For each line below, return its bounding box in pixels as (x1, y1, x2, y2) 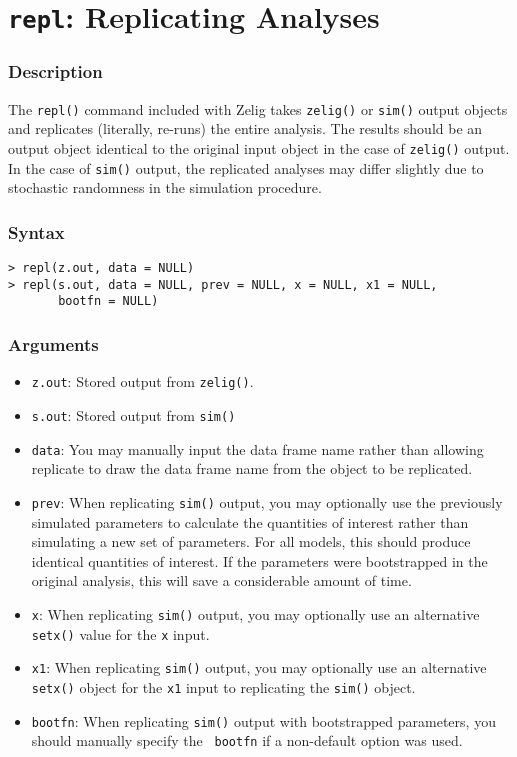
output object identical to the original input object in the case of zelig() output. (8, 137, 510, 158)
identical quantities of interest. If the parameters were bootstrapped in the (31, 550, 488, 571)
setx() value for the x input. (31, 623, 210, 644)
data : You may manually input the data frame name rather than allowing (31, 438, 484, 459)
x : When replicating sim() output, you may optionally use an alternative (31, 603, 480, 624)
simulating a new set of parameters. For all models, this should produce (31, 531, 471, 552)
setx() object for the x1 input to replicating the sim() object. (31, 676, 416, 697)
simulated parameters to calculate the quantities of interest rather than (31, 511, 469, 532)
